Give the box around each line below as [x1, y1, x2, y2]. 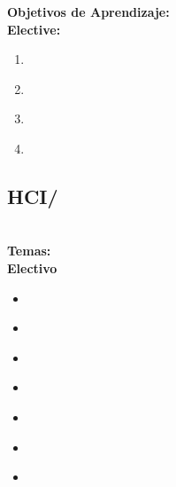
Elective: [7, 20, 61, 38]
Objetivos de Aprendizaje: [7, 3, 170, 20]
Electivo [7, 258, 57, 277]
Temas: [7, 241, 51, 260]
